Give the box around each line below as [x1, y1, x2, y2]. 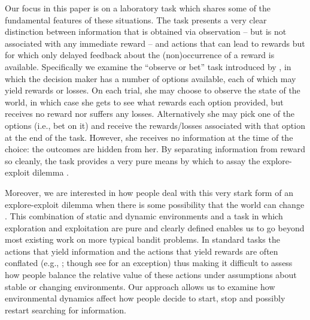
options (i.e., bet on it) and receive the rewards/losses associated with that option [5, 119, 305, 131]
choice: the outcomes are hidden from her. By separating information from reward [5, 143, 305, 155]
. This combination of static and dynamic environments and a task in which [5, 210, 283, 222]
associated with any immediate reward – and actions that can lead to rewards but [5, 37, 305, 49]
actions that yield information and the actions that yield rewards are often [5, 244, 278, 257]
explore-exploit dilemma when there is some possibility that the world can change [5, 198, 305, 210]
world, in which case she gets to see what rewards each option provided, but [5, 95, 284, 108]
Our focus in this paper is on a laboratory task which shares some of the [5, 2, 271, 14]
